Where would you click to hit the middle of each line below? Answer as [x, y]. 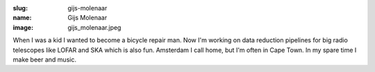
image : [23, 27]
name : [22, 18]
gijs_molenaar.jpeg [94, 27]
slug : [20, 8]
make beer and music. [44, 60]
